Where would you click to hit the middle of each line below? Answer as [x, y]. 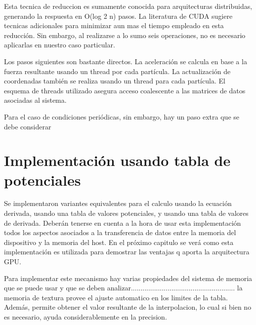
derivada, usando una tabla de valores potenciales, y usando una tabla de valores [126, 213]
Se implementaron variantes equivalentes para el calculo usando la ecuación [118, 203]
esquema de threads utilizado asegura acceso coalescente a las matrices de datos [125, 90]
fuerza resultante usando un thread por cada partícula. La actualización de [117, 71]
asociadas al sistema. [35, 100]
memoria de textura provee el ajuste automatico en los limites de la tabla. [116, 297]
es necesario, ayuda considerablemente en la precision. [85, 316]
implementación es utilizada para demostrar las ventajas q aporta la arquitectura [127, 252]
